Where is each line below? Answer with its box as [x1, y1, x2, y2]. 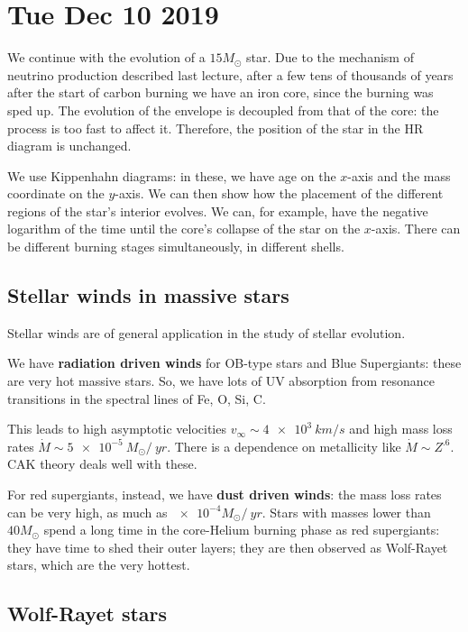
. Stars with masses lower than [262, 502, 431, 521]
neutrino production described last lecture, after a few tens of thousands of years [7, 65, 454, 84]
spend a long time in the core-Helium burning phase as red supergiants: [43, 520, 440, 539]
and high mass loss [349, 419, 453, 438]
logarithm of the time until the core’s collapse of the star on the [7, 219, 361, 238]
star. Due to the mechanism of [246, 48, 414, 67]
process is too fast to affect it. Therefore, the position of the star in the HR [7, 118, 424, 137]
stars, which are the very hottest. [7, 555, 190, 574]
